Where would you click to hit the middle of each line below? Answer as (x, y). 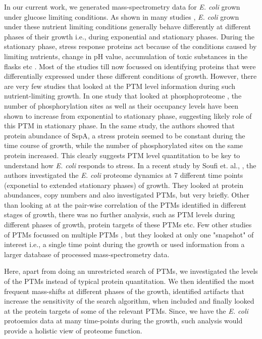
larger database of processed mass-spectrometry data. (87, 254)
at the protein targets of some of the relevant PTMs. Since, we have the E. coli (126, 310)
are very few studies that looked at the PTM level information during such (120, 86)
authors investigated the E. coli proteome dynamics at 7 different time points (124, 175)
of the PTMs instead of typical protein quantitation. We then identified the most (129, 281)
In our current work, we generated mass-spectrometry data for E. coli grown (122, 7)
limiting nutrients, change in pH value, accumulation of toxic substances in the (126, 56)
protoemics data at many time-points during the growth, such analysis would (123, 321)
